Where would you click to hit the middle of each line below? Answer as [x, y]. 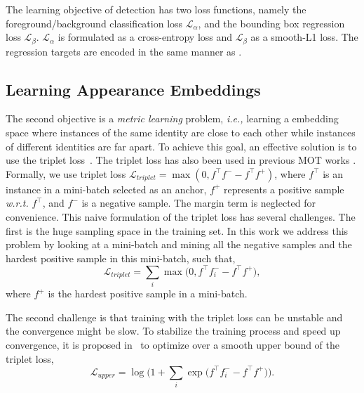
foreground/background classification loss [94, 23]
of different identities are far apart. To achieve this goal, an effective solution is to [181, 146]
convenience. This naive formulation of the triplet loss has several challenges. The [181, 217]
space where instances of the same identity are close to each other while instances [181, 133]
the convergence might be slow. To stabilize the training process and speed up [173, 331]
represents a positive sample [284, 189]
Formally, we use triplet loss [66, 173]
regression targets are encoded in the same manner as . [124, 51]
